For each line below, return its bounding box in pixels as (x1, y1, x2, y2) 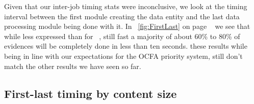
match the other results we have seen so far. (4, 60, 141, 71)
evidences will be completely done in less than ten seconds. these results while (4, 41, 247, 51)
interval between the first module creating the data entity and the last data (4, 11, 240, 21)
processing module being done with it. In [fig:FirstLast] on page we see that (4, 21, 250, 31)
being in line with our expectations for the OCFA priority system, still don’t (4, 50, 243, 61)
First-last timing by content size (4, 85, 177, 101)
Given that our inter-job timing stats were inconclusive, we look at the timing (4, 1, 247, 11)
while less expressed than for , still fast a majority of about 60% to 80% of (4, 30, 240, 41)
